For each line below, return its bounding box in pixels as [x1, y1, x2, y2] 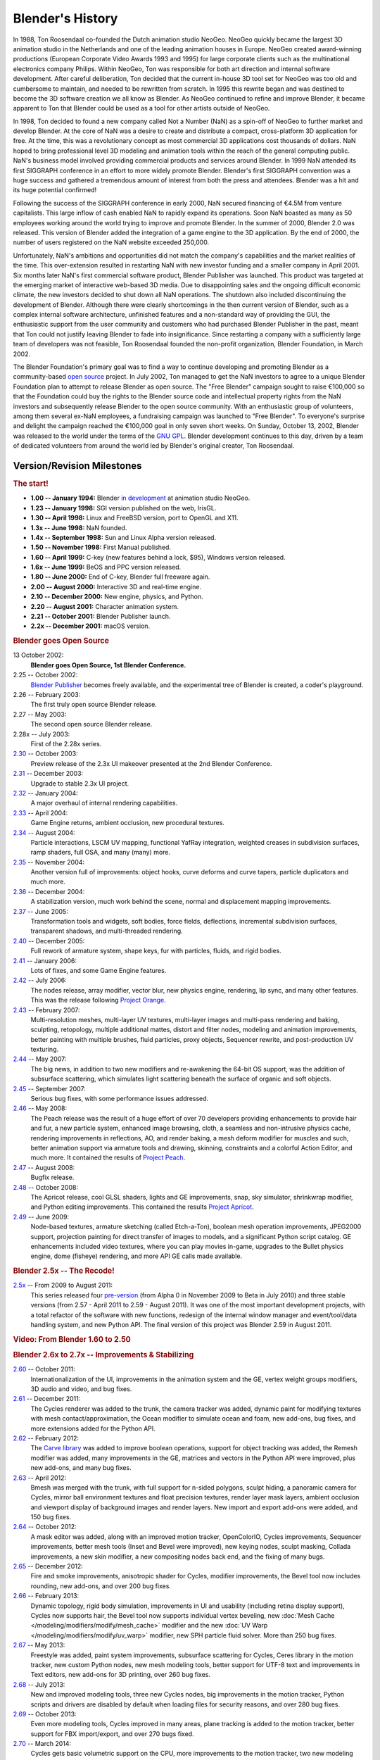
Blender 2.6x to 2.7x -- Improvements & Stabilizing [13, 1350, 194, 1359]
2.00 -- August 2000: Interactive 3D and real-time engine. [30, 582, 202, 591]
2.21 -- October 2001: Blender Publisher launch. [30, 612, 171, 621]
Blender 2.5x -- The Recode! [13, 1266, 115, 1276]
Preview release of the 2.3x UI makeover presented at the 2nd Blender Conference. [30, 759, 272, 767]
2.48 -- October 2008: [13, 1183, 79, 1191]
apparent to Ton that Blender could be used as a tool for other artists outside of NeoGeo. [13, 104, 270, 113]
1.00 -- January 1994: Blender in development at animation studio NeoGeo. [30, 494, 251, 503]
